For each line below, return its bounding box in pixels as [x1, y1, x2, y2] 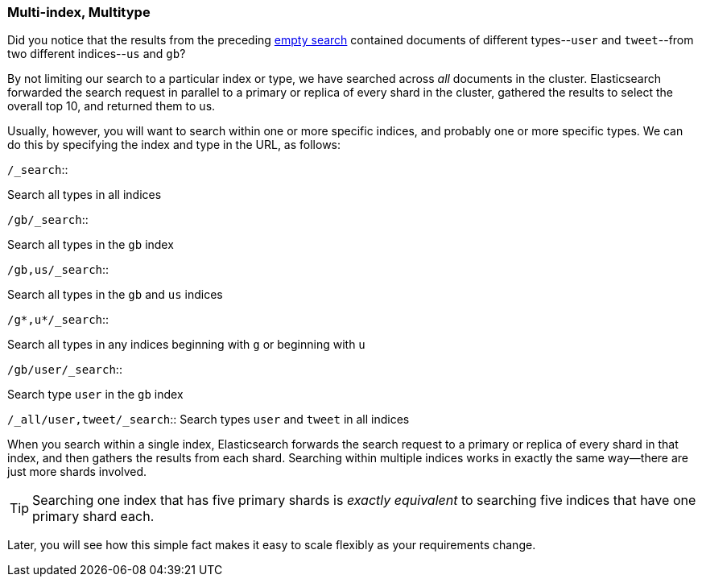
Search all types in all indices [7, 188, 162, 202]
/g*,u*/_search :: [7, 312, 109, 327]
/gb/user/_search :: [7, 362, 122, 377]
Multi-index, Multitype [7, 4, 151, 20]
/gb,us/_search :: [7, 263, 109, 277]
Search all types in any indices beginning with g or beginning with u [7, 337, 365, 352]
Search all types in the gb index [7, 238, 174, 252]
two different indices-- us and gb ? [7, 47, 186, 61]
